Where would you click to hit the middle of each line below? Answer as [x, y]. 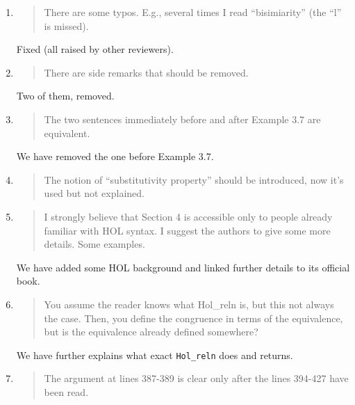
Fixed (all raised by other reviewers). [95, 49]
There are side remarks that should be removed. [146, 72]
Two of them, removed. [65, 96]
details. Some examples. [94, 244]
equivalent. [67, 133]
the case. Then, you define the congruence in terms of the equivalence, [193, 318]
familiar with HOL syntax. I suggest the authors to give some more [187, 230]
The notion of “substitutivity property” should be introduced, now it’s [194, 179]
